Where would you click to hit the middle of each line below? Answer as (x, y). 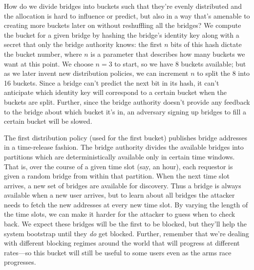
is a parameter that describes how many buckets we (168, 54)
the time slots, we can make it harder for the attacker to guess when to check (120, 214)
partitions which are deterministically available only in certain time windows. (119, 156)
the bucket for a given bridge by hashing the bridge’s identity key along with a (122, 34)
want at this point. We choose (49, 63)
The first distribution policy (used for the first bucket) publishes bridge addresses (126, 137)
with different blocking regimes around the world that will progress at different (122, 243)
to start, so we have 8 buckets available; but (180, 63)
